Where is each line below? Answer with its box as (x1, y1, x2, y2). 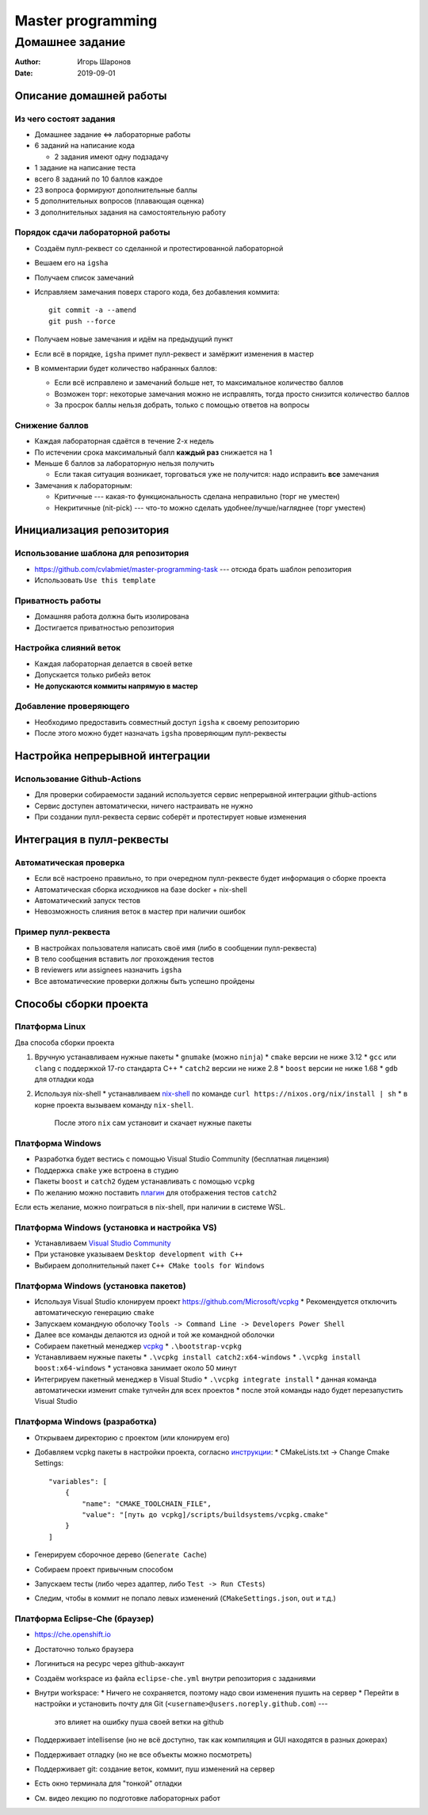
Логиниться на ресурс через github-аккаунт (34, 1659, 185, 1668)
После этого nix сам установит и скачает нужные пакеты (54, 1118, 252, 1128)
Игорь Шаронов (77, 57, 131, 67)
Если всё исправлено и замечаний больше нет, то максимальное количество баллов (54, 378, 344, 387)
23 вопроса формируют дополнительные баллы (34, 185, 198, 194)
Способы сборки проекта (14, 997, 149, 1010)
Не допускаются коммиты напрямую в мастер (34, 681, 198, 691)
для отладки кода (34, 1074, 94, 1085)
